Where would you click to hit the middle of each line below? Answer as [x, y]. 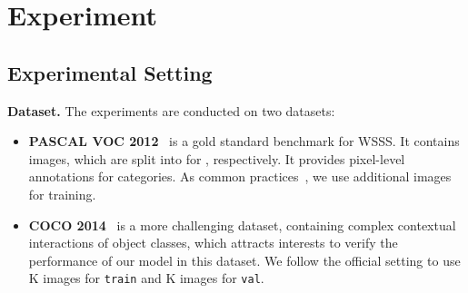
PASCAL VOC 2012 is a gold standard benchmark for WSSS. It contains [244, 141]
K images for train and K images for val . [146, 278]
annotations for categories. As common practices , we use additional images [240, 176]
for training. [62, 194]
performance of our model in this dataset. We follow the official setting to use [244, 260]
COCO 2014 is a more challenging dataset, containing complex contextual [242, 225]
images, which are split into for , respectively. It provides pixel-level [217, 158]
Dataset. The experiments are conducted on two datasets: [171, 110]
